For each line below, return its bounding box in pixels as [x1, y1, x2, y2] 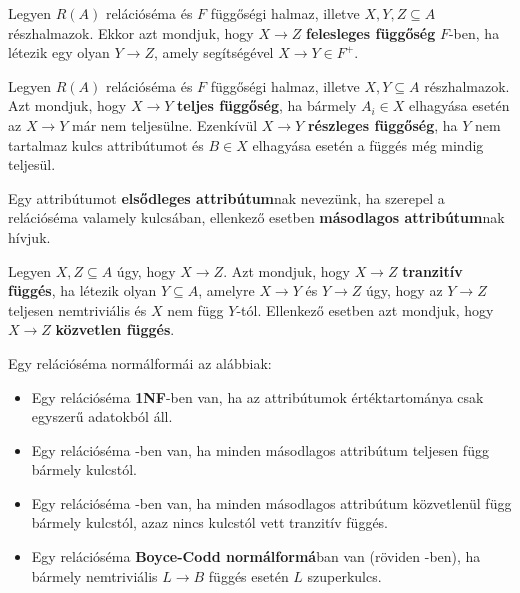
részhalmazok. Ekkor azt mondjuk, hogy [8, 22, 254, 43]
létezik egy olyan [8, 42, 110, 63]
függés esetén [208, 565, 289, 586]
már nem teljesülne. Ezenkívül [72, 114, 258, 135]
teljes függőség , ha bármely [177, 95, 357, 116]
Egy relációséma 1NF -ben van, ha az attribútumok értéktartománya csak [31, 386, 484, 407]
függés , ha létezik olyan [8, 280, 157, 301]
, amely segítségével [153, 42, 274, 63]
